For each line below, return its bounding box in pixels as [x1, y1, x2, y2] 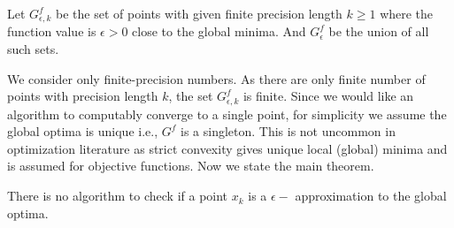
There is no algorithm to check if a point [7, 186, 228, 205]
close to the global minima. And [132, 22, 306, 41]
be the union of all [328, 22, 429, 41]
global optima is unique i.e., [7, 122, 158, 141]
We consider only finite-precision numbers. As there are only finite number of [7, 69, 426, 87]
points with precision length [7, 87, 158, 105]
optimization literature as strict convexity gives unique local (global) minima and [7, 139, 448, 157]
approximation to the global [295, 186, 447, 205]
